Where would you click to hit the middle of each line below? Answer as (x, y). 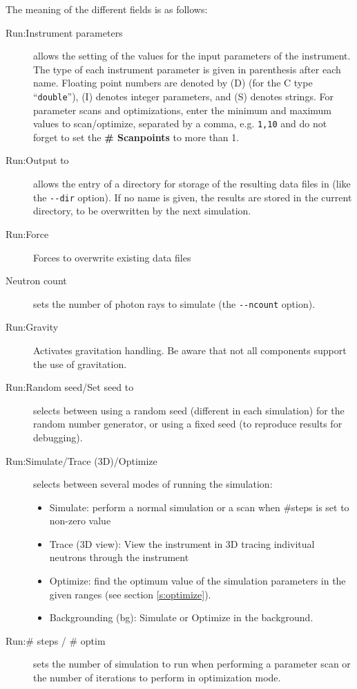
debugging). (58, 437)
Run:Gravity (32, 327)
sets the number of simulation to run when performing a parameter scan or (192, 664)
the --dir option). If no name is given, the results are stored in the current (193, 197)
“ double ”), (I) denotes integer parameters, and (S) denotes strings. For (183, 96)
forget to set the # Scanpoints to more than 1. (136, 137)
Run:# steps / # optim (56, 640)
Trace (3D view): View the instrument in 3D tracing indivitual (182, 543)
